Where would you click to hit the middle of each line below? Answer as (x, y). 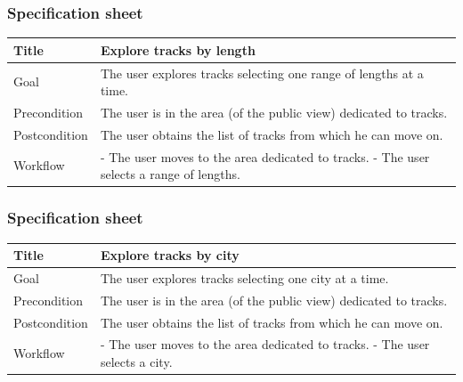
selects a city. (136, 362)
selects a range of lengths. (170, 174)
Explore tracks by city (170, 255)
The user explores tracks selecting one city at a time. (244, 277)
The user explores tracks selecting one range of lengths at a (262, 73)
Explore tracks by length (178, 49)
